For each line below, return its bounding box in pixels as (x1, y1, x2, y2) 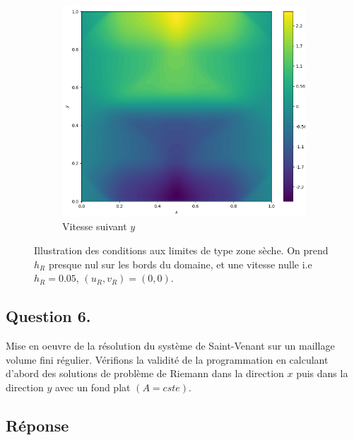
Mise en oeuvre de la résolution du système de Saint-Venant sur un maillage (6, 338, 335, 352)
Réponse (6, 414, 69, 436)
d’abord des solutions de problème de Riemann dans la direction (6, 366, 284, 381)
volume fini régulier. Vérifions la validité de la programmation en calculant (6, 352, 329, 367)
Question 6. (6, 305, 91, 327)
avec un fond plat (54, 379, 131, 394)
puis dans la (296, 366, 348, 381)
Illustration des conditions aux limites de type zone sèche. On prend (34, 242, 329, 257)
